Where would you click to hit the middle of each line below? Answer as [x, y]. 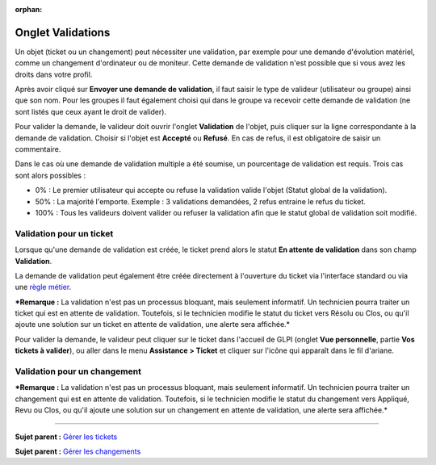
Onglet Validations [63, 32]
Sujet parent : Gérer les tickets [66, 437]
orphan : [29, 9]
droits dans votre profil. [54, 74]
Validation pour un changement [78, 371]
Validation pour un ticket [64, 233]
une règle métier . [43, 287]
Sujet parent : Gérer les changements [78, 451]
